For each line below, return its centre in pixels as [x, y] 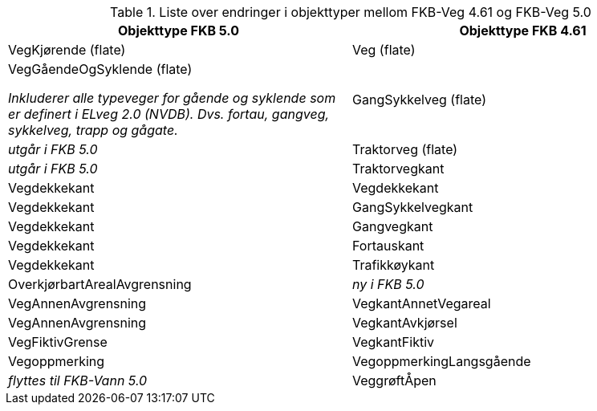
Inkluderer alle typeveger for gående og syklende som [172, 98]
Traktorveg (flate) [405, 149]
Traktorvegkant [398, 169]
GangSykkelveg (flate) [420, 100]
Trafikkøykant [394, 265]
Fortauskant [388, 246]
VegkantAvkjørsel [405, 323]
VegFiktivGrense [58, 342]
